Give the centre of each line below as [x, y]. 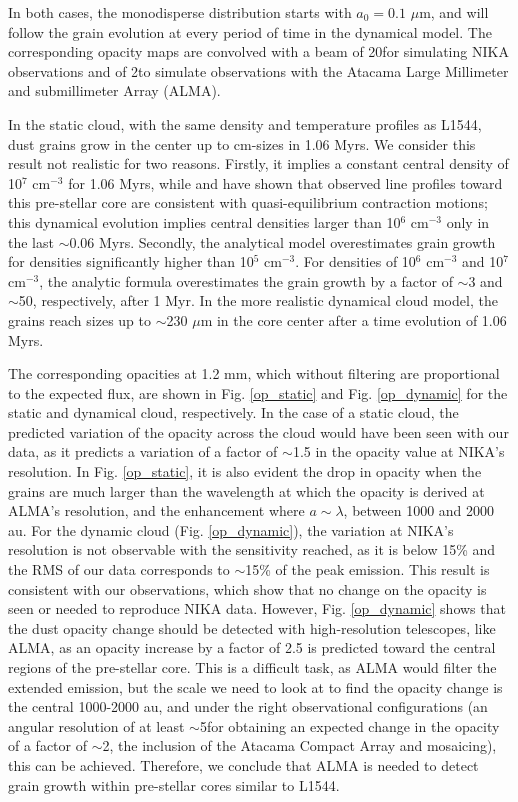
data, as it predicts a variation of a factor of [143, 451]
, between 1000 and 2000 [419, 510]
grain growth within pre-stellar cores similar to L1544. [174, 784]
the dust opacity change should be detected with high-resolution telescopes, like [252, 627]
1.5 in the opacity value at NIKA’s [398, 451]
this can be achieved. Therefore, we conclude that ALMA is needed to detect [243, 764]
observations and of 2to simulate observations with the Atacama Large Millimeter [258, 70]
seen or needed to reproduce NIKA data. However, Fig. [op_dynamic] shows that [257, 608]
